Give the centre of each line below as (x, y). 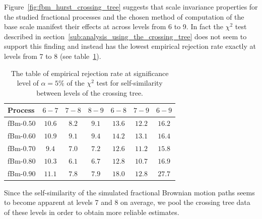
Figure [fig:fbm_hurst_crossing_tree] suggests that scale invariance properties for (131, 7)
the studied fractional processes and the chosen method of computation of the (124, 16)
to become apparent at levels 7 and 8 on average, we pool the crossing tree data (127, 202)
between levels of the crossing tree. (90, 92)
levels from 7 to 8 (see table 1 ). (53, 56)
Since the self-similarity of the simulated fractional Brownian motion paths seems (129, 192)
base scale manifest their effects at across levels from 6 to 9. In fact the (114, 26)
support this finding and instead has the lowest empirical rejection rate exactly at (130, 46)
